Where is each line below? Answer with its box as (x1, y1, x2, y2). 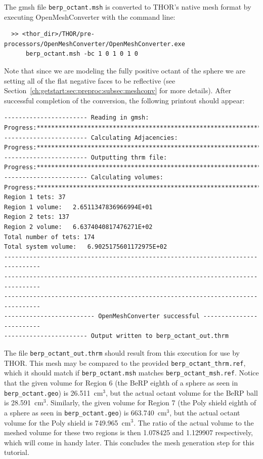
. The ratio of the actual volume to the (134, 417, 254, 428)
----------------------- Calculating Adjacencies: (4, 134, 178, 141)
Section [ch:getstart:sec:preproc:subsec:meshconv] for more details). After (4, 85, 232, 96)
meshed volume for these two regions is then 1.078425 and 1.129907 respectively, (4, 427, 253, 438)
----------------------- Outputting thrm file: (4, 154, 167, 161)
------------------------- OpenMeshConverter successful (4, 313, 200, 320)
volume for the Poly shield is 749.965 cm (4, 417, 131, 428)
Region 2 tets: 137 (4, 213, 69, 221)
